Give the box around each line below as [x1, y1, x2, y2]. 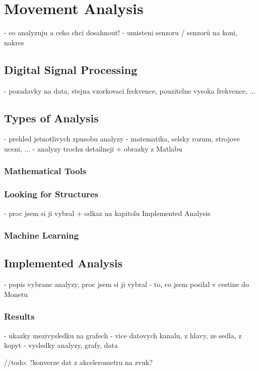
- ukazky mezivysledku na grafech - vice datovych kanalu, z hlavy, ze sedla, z [4, 330, 242, 340]
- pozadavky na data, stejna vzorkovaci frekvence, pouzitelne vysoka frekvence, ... [4, 85, 256, 96]
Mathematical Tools [4, 165, 87, 177]
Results [4, 310, 35, 323]
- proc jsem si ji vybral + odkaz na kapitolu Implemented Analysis [4, 207, 211, 218]
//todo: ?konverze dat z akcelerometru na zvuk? [4, 356, 153, 367]
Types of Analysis [4, 110, 99, 125]
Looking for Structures [4, 188, 99, 200]
